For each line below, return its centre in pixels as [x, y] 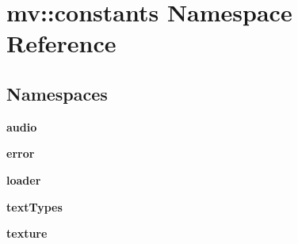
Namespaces [57, 93]
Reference [61, 43]
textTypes [34, 206]
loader [24, 179]
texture [27, 233]
